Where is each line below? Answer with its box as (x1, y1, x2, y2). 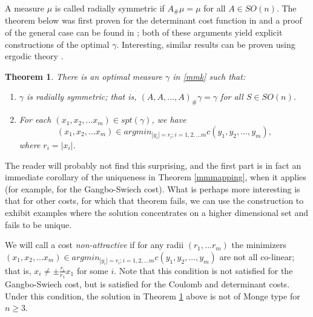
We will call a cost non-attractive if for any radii (5, 238, 184, 251)
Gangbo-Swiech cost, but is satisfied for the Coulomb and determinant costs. (5, 278, 290, 290)
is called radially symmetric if (54, 2, 165, 14)
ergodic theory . (5, 50, 64, 62)
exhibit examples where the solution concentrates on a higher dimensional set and (5, 206, 308, 218)
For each (19, 113, 51, 126)
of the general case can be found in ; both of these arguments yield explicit (5, 26, 283, 39)
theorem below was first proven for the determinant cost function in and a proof (5, 14, 302, 27)
